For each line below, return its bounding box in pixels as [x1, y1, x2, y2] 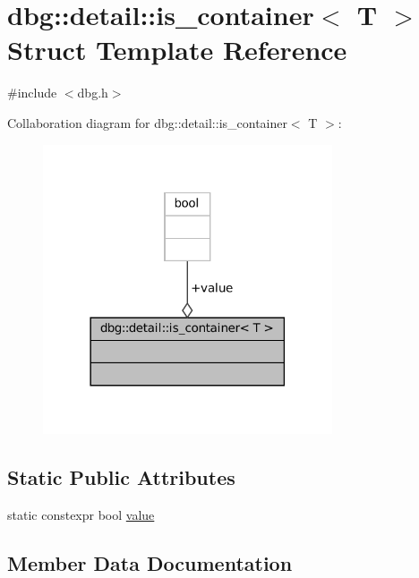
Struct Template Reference [7, 31, 347, 68]
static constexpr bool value [7, 506, 155, 524]
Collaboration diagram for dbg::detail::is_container [7, 113, 287, 132]
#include [7, 83, 57, 102]
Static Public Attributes [7, 463, 235, 491]
